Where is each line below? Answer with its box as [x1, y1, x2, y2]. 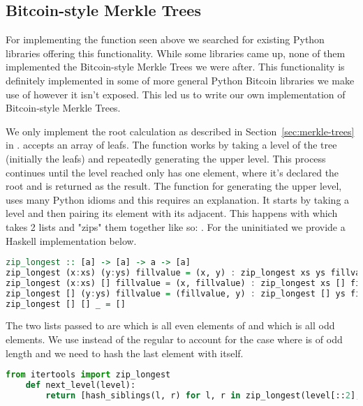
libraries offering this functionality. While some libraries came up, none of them [6, 45, 346, 60]
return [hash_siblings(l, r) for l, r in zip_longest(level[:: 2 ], [45, 391, 361, 401]
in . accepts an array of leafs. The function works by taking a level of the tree [6, 137, 337, 152]
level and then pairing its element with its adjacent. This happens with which [6, 206, 338, 220]
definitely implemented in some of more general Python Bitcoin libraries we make [6, 73, 355, 87]
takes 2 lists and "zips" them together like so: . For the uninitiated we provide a [6, 219, 346, 234]
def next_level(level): [25, 380, 136, 391]
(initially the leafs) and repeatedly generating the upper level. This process [6, 151, 326, 165]
